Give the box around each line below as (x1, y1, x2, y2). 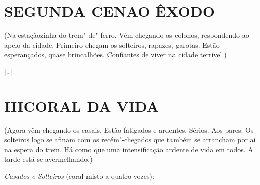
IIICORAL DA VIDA (4, 95, 159, 116)
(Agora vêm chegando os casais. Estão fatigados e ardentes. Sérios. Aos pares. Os (4, 124, 254, 135)
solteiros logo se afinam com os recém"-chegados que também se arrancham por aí (4, 134, 256, 145)
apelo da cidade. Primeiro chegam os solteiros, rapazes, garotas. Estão (4, 39, 220, 50)
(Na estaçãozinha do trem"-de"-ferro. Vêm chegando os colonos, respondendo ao (4, 30, 249, 40)
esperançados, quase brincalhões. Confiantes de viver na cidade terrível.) (4, 49, 227, 60)
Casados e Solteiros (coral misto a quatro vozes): (4, 171, 154, 181)
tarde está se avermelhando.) (4, 154, 93, 164)
